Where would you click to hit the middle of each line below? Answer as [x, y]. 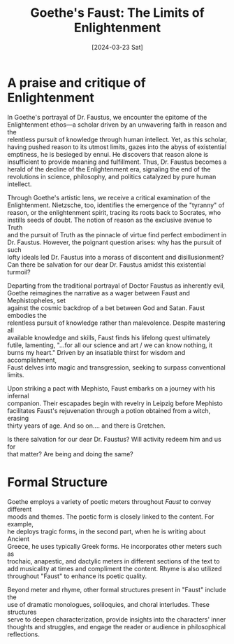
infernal [18, 395]
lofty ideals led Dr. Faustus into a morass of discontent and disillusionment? [116, 257]
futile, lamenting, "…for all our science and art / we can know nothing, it [110, 345]
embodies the [27, 315]
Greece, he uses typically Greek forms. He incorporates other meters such [115, 546]
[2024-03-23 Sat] [117, 47]
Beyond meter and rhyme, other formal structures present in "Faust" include [117, 589]
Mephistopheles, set [37, 300]
